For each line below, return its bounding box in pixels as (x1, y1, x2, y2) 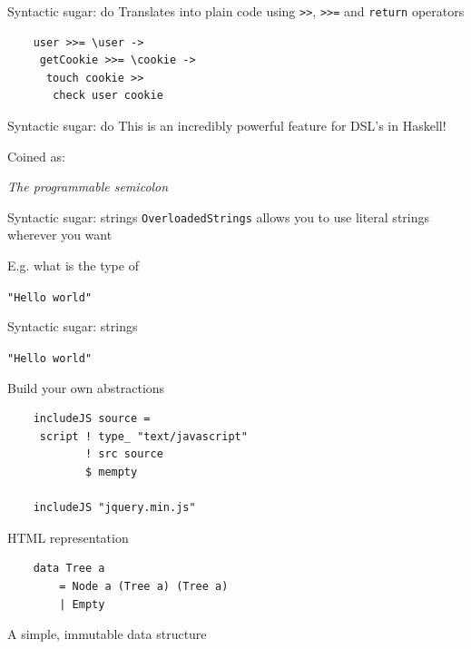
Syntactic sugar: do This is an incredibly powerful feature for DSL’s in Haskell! (7, 116, 446, 135)
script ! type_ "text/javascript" (39, 429, 248, 443)
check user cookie (53, 89, 163, 103)
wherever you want (7, 225, 113, 244)
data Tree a (33, 562, 105, 575)
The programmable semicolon (7, 177, 169, 196)
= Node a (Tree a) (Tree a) (59, 579, 229, 593)
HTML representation (7, 527, 129, 546)
